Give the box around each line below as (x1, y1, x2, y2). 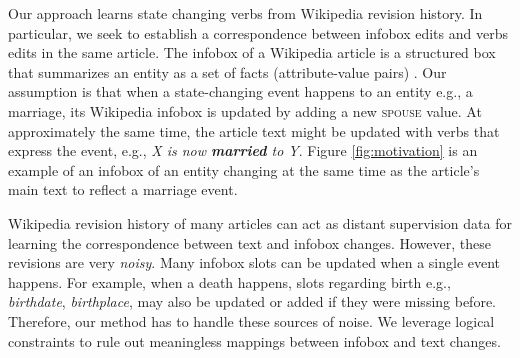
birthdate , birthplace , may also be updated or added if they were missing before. (8, 291, 497, 312)
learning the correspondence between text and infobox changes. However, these (8, 232, 491, 253)
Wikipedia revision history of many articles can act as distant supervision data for (8, 212, 512, 233)
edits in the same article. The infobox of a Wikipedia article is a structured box (8, 42, 496, 63)
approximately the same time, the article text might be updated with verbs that (8, 120, 500, 141)
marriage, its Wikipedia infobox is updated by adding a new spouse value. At (8, 100, 482, 121)
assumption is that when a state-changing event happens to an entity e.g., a (8, 81, 473, 102)
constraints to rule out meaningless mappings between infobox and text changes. (8, 330, 501, 351)
